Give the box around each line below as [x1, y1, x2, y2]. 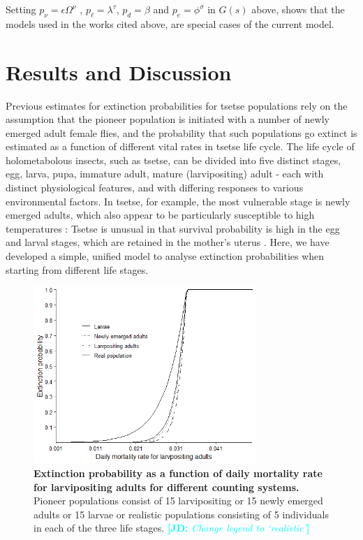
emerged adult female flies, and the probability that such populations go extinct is [6, 125, 357, 140]
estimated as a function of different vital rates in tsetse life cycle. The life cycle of [6, 139, 355, 154]
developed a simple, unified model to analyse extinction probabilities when [6, 249, 325, 263]
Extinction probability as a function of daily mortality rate [34, 466, 323, 481]
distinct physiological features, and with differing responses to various [6, 180, 304, 195]
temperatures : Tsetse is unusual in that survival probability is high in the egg [6, 221, 340, 235]
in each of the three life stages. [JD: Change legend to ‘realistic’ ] [34, 520, 310, 535]
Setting [6, 2, 36, 16]
